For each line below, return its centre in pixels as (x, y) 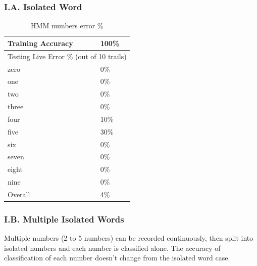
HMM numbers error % (67, 26)
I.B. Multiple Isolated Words (64, 219)
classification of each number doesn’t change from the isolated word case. (117, 258)
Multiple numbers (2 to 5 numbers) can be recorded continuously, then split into (129, 238)
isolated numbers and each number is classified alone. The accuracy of (112, 248)
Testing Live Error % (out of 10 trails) (67, 56)
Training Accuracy (40, 43)
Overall (19, 194)
